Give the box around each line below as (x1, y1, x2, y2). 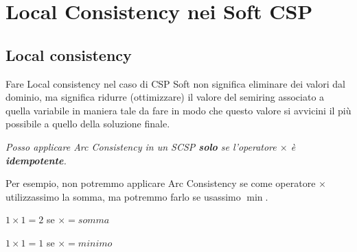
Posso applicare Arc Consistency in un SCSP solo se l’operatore (5, 139, 277, 153)
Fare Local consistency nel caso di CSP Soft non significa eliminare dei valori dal (5, 76, 345, 90)
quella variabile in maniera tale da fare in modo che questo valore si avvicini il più (5, 103, 352, 117)
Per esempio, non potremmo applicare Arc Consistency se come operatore (5, 176, 316, 190)
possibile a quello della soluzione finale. (5, 116, 170, 131)
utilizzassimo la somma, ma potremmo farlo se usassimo (5, 189, 241, 203)
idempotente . (5, 153, 67, 167)
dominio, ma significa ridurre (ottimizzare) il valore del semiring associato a (5, 90, 325, 104)
